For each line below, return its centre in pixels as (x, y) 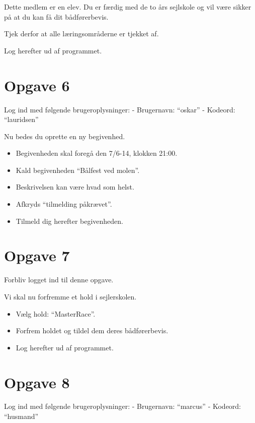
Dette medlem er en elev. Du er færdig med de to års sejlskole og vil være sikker (128, 7)
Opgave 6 (37, 85)
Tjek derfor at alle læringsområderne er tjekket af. (81, 34)
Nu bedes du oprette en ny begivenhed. (65, 136)
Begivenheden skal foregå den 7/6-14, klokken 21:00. (97, 153)
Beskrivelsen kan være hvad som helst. (75, 187)
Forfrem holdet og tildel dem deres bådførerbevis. (92, 330)
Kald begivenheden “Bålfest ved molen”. (78, 170)
